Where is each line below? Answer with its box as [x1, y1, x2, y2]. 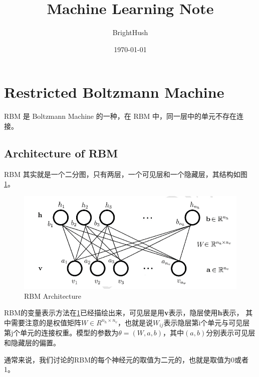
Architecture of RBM [4, 145, 118, 160]
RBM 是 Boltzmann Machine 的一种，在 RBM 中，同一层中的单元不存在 [4, 111, 237, 121]
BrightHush [112, 27, 148, 38]
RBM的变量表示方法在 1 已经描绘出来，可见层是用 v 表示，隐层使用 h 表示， [4, 307, 243, 318]
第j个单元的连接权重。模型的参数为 [4, 327, 119, 338]
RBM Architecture [24, 290, 82, 301]
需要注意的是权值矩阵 [11, 317, 81, 327]
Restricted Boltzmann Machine [4, 82, 224, 102]
